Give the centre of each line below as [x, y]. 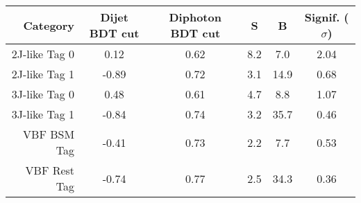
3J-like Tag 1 [43, 114]
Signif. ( [327, 17]
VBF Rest [50, 170]
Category [49, 25]
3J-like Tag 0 [43, 94]
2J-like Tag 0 [43, 54]
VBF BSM [49, 134]
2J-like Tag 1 [43, 74]
